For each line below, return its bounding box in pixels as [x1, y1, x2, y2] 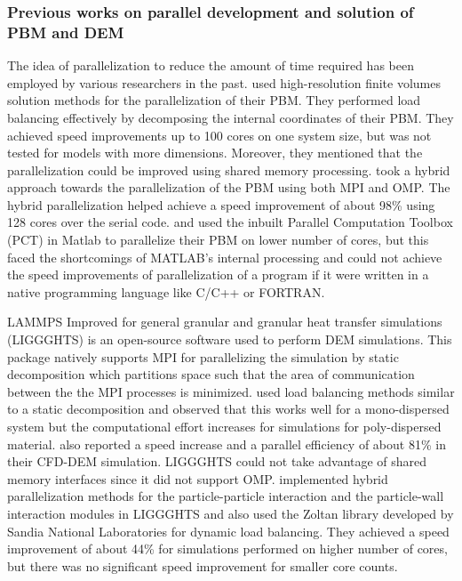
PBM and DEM [7, 20, 124, 43]
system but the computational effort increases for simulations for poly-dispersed [7, 417, 442, 436]
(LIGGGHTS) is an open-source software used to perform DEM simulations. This [7, 330, 452, 349]
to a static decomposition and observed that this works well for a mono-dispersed [7, 399, 450, 418]
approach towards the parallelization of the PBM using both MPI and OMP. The [7, 178, 450, 197]
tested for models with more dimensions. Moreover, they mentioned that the [7, 143, 423, 162]
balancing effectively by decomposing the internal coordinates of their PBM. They [7, 108, 454, 126]
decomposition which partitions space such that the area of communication [7, 365, 415, 383]
